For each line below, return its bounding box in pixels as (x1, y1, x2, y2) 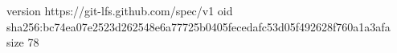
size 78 (6, 34, 39, 51)
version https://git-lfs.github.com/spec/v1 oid (6, 2, 233, 18)
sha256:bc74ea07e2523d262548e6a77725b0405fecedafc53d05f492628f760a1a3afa (6, 18, 391, 35)
